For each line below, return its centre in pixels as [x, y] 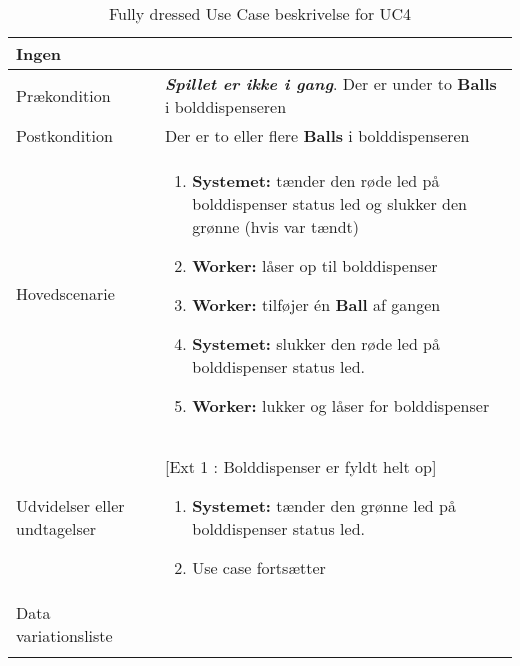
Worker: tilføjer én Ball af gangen [316, 304]
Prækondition [63, 95]
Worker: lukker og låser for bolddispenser [341, 405]
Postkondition [64, 135]
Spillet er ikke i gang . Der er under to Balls [330, 83]
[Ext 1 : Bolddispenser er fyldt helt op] [300, 466]
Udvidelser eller [70, 505]
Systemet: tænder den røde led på [316, 180]
